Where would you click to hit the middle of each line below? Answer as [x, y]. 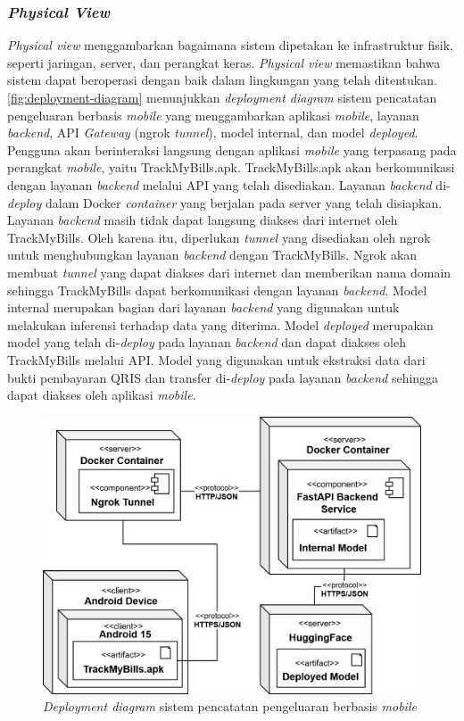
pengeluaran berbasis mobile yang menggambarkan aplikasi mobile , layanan [213, 115]
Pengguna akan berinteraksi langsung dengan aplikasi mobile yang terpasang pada [232, 149]
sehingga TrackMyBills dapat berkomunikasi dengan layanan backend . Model [217, 290]
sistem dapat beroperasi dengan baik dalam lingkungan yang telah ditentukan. [222, 80]
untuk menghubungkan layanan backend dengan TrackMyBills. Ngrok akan [212, 255]
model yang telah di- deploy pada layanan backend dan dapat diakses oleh [207, 342]
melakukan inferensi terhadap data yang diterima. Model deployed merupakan [220, 324]
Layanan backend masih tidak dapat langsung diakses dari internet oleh [203, 220]
